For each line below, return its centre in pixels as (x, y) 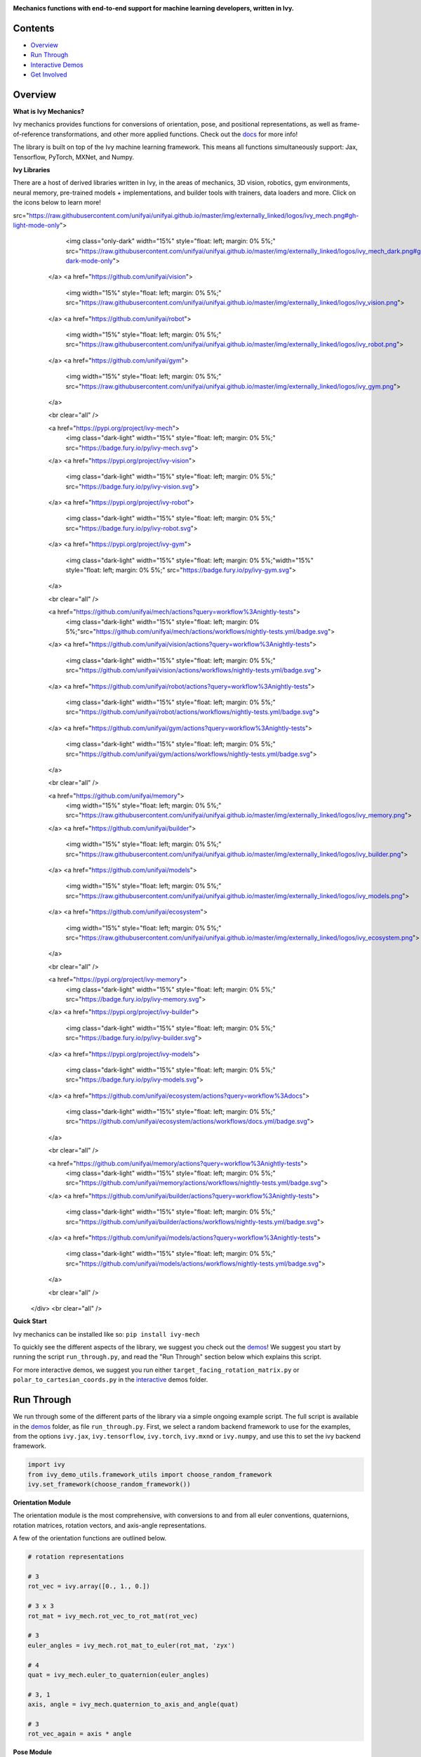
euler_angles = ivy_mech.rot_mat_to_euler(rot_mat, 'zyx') (131, 1645)
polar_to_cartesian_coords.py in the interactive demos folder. (111, 1380)
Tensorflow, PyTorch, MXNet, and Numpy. (74, 157)
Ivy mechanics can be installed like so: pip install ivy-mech (106, 1334)
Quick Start (30, 1321)
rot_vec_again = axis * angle (80, 1734)
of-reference (32, 134)
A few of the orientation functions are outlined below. (90, 1538)
